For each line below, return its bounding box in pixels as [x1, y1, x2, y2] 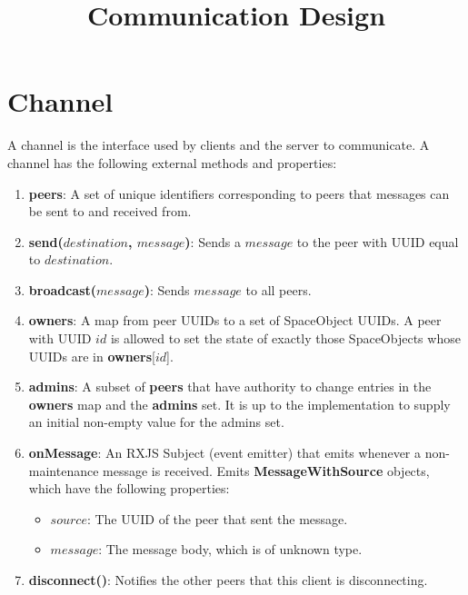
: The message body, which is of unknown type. [98, 540, 363, 559]
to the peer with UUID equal [296, 232, 459, 251]
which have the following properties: [28, 479, 230, 498]
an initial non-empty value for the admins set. [28, 412, 284, 431]
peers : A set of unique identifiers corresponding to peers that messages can [28, 183, 450, 203]
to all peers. [245, 280, 312, 299]
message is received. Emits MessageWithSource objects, [103, 461, 430, 480]
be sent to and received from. [28, 202, 192, 221]
